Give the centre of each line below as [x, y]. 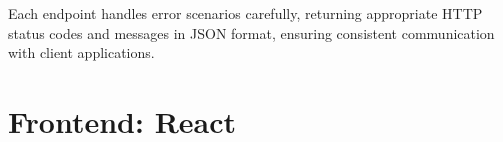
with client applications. [81, 52]
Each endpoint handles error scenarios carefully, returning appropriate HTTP [245, 13]
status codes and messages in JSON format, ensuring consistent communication [251, 32]
